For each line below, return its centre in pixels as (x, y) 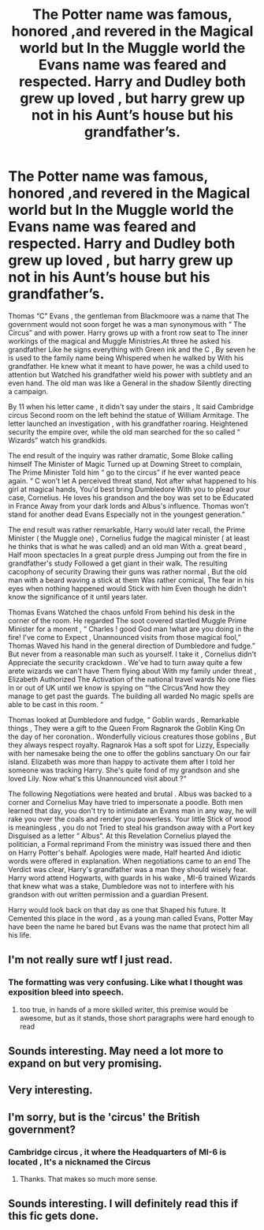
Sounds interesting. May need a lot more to (116, 1051)
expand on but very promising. (86, 1064)
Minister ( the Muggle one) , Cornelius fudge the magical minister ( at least (129, 538)
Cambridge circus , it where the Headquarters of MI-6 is (117, 1152)
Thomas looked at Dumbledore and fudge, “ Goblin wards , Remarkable (124, 720)
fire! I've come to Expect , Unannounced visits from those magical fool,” (125, 637)
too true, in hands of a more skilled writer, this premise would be (124, 1010)
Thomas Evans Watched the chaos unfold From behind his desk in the (121, 612)
